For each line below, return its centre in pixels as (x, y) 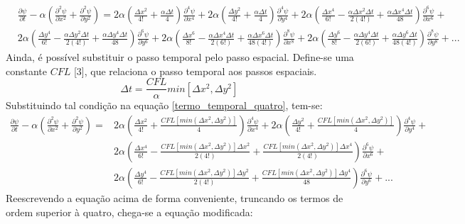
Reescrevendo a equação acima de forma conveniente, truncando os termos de (175, 198)
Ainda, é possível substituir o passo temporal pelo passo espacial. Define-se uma (180, 57)
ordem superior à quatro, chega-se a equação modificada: (129, 212)
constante (27, 71)
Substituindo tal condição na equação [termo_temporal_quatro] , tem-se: (164, 105)
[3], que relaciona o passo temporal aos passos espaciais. (195, 71)
